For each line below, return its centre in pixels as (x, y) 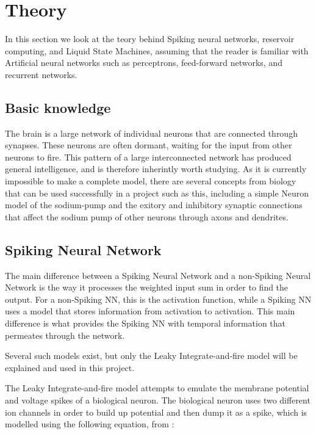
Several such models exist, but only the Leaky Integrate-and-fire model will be (151, 356)
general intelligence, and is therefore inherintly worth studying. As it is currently (156, 169)
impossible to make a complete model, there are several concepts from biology (151, 181)
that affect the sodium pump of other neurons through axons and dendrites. (147, 216)
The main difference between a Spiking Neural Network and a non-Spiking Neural (158, 275)
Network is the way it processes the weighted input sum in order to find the (147, 287)
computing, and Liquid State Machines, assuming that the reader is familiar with (157, 50)
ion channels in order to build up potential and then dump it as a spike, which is (156, 412)
